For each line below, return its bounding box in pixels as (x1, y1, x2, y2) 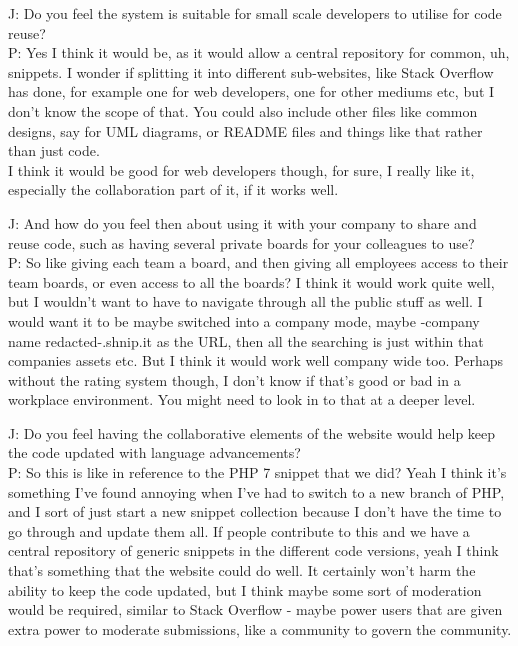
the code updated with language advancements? (8, 442, 301, 463)
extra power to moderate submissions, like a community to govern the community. (8, 618, 512, 639)
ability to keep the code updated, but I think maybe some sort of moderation (8, 579, 482, 600)
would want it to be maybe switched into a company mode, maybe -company (8, 310, 480, 331)
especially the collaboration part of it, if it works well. (8, 179, 339, 200)
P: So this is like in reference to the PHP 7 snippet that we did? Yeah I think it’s (8, 462, 507, 483)
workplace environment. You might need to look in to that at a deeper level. (8, 389, 476, 410)
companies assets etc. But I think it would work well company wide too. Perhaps (8, 350, 504, 371)
